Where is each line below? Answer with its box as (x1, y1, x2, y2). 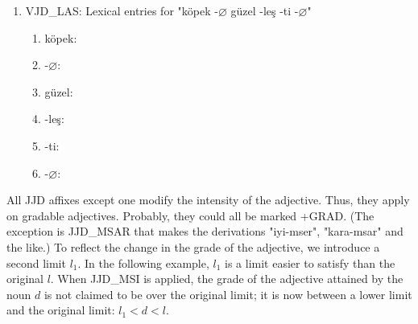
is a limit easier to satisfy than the (225, 254, 395, 271)
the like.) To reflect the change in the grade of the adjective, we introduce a (6, 238, 380, 255)
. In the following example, (77, 254, 209, 271)
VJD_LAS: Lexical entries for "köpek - (25, 2, 218, 18)
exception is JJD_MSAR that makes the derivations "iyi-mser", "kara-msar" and (6, 223, 404, 240)
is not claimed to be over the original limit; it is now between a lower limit (43, 285, 412, 302)
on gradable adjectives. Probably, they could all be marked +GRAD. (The (6, 207, 375, 224)
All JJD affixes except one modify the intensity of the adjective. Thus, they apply (6, 191, 410, 208)
